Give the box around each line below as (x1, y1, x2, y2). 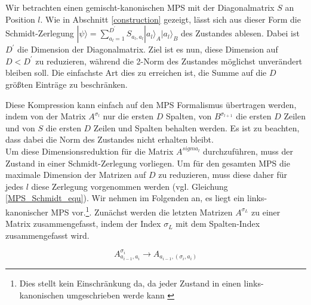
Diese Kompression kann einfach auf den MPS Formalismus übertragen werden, (5, 98, 297, 110)
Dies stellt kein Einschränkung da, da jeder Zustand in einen (19, 277, 241, 289)
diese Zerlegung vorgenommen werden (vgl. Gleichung (31, 180, 228, 192)
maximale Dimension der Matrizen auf (5, 168, 146, 181)
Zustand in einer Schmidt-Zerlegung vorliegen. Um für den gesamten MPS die (5, 156, 290, 169)
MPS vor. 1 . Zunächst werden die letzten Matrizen (51, 204, 233, 218)
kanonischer (5, 205, 48, 218)
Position (5, 13, 35, 25)
